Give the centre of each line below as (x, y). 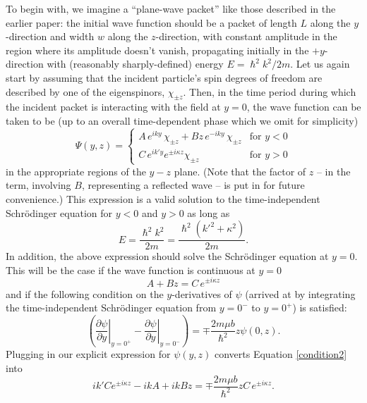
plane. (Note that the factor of (240, 171)
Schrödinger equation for (59, 212)
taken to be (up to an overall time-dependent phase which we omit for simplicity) (182, 120)
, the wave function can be (304, 107)
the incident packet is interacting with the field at (113, 107)
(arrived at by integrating (300, 293)
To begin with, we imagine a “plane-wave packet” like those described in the (171, 8)
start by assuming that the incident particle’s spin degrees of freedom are (164, 77)
